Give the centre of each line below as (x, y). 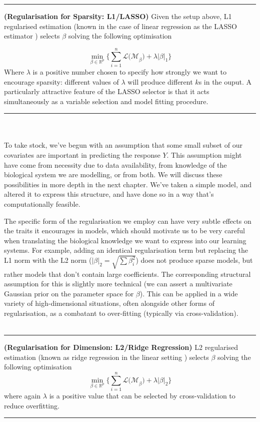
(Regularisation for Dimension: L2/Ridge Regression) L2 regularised (121, 347)
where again (22, 396)
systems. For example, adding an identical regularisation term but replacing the (126, 250)
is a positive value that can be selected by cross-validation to (142, 396)
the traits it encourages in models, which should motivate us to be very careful (124, 231)
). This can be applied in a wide (189, 293)
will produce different (160, 81)
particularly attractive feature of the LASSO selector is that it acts (107, 91)
